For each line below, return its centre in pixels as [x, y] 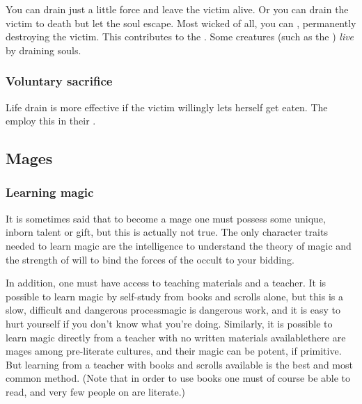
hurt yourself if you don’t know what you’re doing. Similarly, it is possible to [169, 323]
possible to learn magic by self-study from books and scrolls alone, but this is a [174, 296]
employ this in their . [51, 121]
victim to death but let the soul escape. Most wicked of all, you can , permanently [181, 23]
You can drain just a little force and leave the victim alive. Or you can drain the [177, 9]
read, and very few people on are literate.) [95, 391]
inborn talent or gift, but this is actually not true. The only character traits [167, 232]
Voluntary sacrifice [59, 81]
